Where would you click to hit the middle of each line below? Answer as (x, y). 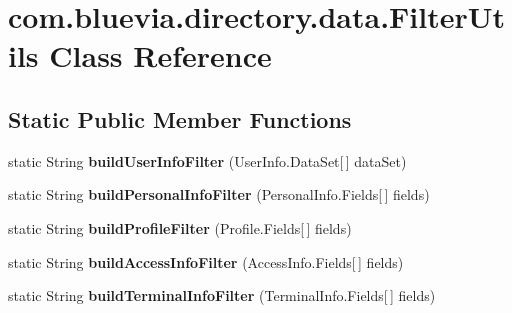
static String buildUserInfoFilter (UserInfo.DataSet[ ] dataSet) (207, 160)
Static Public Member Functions (180, 118)
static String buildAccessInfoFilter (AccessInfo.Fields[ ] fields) (206, 261)
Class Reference (160, 55)
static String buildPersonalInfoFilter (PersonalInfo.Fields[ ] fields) (219, 194)
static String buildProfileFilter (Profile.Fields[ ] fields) (180, 227)
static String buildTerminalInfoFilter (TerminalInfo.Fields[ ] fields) (222, 295)
